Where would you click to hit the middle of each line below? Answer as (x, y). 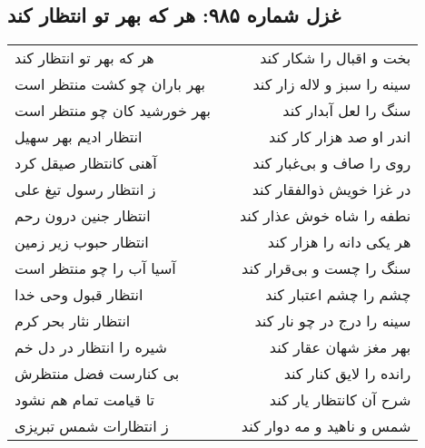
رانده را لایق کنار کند (347, 374)
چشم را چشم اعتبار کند (338, 295)
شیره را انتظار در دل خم (91, 347)
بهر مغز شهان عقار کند (340, 347)
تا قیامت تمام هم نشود (84, 400)
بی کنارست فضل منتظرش (97, 374)
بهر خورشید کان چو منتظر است (113, 111)
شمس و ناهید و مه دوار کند (326, 426)
